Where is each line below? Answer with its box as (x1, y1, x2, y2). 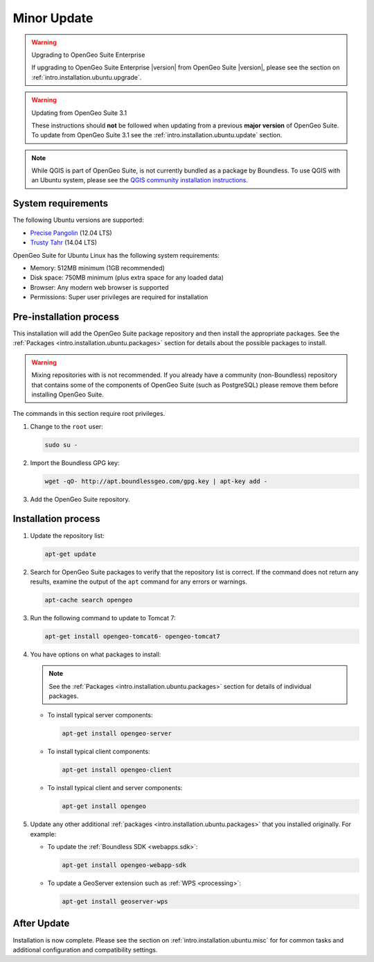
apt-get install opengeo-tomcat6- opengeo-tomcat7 (44, 632, 221, 640)
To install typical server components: (47, 711, 153, 719)
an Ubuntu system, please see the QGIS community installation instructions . (31, 176, 249, 184)
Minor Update (12, 10, 93, 26)
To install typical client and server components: (47, 784, 183, 792)
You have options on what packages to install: (30, 650, 161, 658)
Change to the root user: (30, 422, 103, 430)
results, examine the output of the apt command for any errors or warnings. (30, 577, 247, 586)
